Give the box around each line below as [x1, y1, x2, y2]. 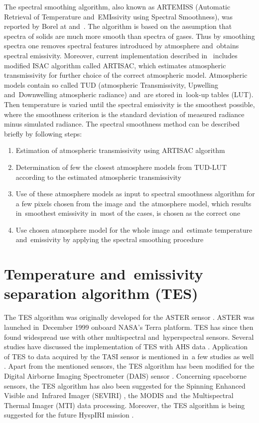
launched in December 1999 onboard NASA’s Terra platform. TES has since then [4, 321, 254, 332]
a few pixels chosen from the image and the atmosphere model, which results [15, 198, 252, 208]
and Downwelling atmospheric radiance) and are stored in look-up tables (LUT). [4, 89, 254, 100]
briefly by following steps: [4, 128, 82, 139]
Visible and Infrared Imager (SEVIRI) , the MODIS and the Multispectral [4, 390, 234, 401]
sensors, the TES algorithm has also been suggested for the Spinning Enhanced [4, 380, 246, 391]
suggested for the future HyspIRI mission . [4, 410, 134, 420]
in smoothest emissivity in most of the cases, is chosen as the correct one [15, 208, 241, 218]
